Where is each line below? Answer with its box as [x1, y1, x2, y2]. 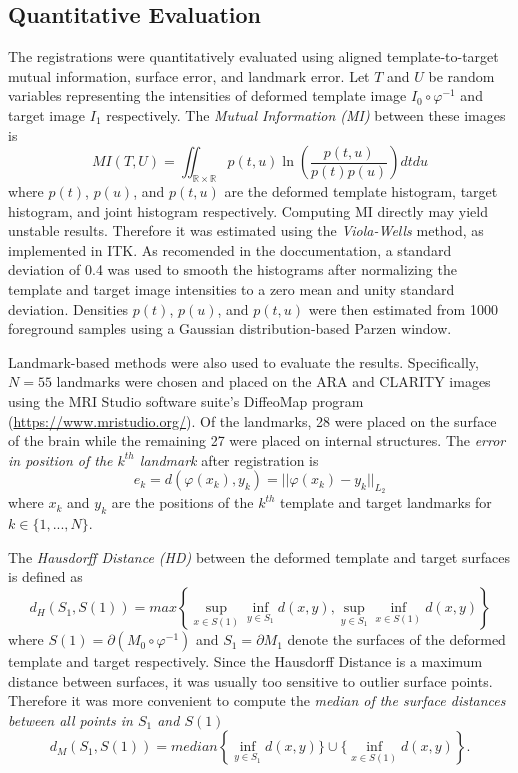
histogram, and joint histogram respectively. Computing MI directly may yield [8, 200, 488, 221]
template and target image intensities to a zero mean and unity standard [8, 278, 455, 299]
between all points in [8, 709, 133, 730]
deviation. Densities [8, 298, 129, 319]
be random [428, 65, 495, 86]
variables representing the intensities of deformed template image [8, 85, 407, 106]
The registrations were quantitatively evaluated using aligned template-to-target [8, 46, 499, 67]
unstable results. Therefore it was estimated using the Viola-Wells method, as [8, 220, 484, 241]
